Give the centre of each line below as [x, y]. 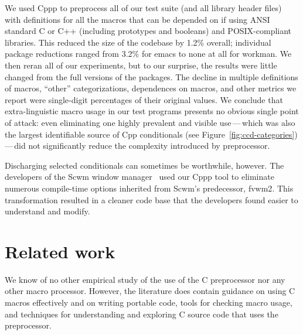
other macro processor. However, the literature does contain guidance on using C [150, 291]
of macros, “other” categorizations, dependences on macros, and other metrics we [151, 88]
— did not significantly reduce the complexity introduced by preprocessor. [137, 146]
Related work [60, 251]
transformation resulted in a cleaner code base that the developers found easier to [151, 199]
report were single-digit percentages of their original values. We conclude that [144, 99]
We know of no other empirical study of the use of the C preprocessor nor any [145, 279]
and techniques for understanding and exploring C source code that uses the [142, 314]
